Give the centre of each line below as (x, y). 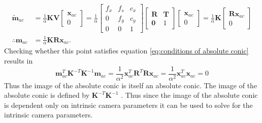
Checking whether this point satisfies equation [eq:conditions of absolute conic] (126, 51)
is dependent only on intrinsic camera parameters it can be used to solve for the (128, 105)
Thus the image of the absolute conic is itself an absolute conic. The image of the (131, 85)
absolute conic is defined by (47, 95)
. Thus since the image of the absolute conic (189, 95)
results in (19, 60)
